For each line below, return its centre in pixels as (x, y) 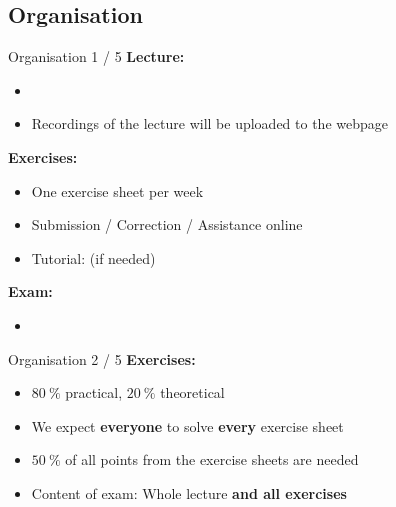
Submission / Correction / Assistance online (167, 224)
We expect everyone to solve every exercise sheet (187, 425)
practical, (94, 392)
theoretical (192, 392)
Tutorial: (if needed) (93, 257)
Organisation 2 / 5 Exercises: (102, 358)
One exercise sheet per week (117, 190)
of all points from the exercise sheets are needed (212, 459)
